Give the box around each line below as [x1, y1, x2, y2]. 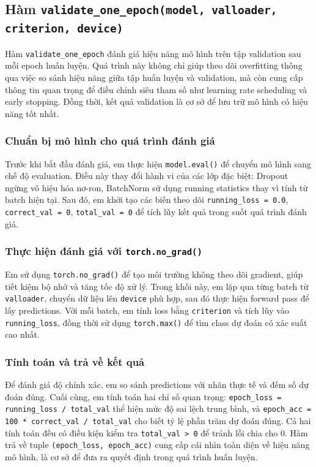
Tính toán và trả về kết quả [5, 354, 145, 369]
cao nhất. [5, 328, 40, 341]
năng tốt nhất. [5, 107, 59, 120]
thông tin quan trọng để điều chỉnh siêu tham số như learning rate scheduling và [5, 83, 307, 96]
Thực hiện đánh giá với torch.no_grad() [5, 243, 202, 259]
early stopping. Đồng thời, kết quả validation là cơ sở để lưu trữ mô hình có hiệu [5, 95, 308, 108]
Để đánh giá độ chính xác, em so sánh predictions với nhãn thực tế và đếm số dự [5, 378, 309, 391]
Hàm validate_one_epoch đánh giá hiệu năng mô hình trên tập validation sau [5, 47, 301, 59]
